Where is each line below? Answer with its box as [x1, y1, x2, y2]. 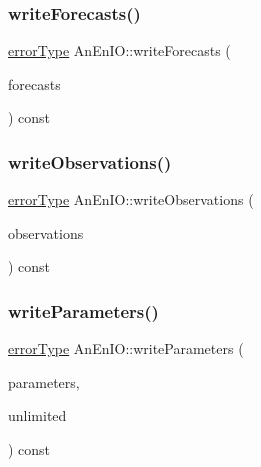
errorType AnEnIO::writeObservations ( [8, 189, 254, 210]
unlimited [8, 405, 67, 426]
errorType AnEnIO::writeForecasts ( [8, 40, 231, 61]
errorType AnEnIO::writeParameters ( [8, 338, 244, 359]
